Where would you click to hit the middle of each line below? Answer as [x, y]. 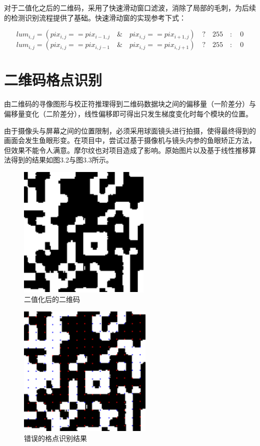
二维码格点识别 [53, 80]
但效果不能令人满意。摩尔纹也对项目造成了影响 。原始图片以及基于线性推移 [126, 150]
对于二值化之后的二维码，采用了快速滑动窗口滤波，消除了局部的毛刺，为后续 [130, 7]
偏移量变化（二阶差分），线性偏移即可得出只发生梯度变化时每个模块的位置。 [128, 113]
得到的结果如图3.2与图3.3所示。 [62, 160]
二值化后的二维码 [52, 299]
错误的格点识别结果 [55, 438]
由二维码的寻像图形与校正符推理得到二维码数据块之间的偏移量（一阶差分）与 [130, 104]
